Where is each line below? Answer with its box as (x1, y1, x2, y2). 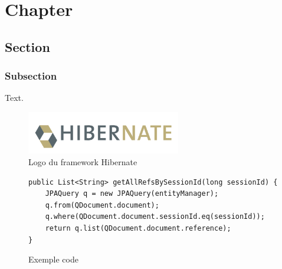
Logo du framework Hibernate (28, 156, 137, 168)
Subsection (5, 68, 57, 83)
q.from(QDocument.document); (45, 201, 159, 209)
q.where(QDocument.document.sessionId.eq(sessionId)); (45, 212, 265, 221)
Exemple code (28, 253, 78, 265)
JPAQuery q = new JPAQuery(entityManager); (45, 189, 219, 198)
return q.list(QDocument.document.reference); (45, 224, 231, 232)
